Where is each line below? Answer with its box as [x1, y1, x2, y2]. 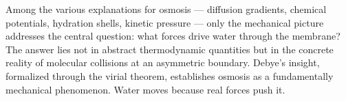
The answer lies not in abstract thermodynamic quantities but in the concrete [6, 42, 334, 56]
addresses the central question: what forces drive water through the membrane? [6, 29, 340, 43]
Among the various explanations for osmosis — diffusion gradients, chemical [6, 2, 327, 16]
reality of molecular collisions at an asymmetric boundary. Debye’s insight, [6, 55, 320, 70]
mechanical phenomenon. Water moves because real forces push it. [6, 82, 285, 96]
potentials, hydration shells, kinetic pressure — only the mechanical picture [6, 15, 324, 29]
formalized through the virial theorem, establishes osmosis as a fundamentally [6, 68, 334, 83]
